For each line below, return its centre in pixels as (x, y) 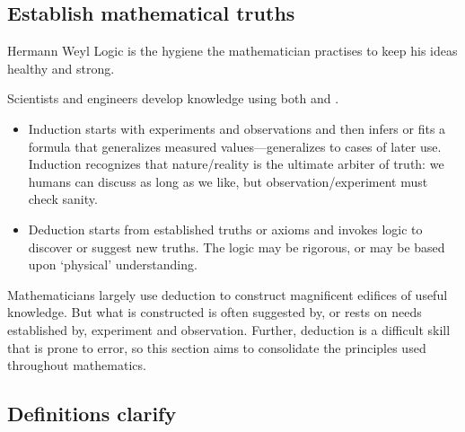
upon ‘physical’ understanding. (113, 264)
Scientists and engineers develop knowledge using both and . (173, 98)
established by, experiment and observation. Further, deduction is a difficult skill (229, 329)
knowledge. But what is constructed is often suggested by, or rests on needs (215, 312)
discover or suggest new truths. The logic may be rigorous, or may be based (237, 247)
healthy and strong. (61, 68)
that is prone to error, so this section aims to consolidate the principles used (217, 347)
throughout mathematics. (77, 365)
